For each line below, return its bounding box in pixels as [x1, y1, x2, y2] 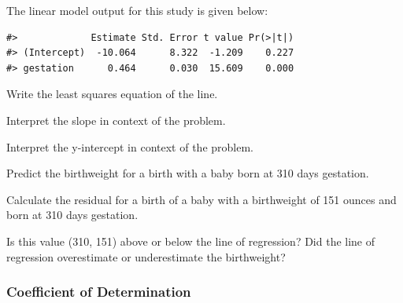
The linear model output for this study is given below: [6, 2, 268, 18]
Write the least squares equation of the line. [6, 86, 218, 102]
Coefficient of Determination [6, 282, 191, 301]
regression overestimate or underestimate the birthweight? [6, 248, 286, 265]
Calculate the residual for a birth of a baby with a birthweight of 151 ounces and [6, 191, 397, 207]
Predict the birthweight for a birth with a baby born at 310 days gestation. [6, 165, 369, 181]
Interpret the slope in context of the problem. [6, 111, 226, 128]
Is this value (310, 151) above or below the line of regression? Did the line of [6, 232, 375, 249]
